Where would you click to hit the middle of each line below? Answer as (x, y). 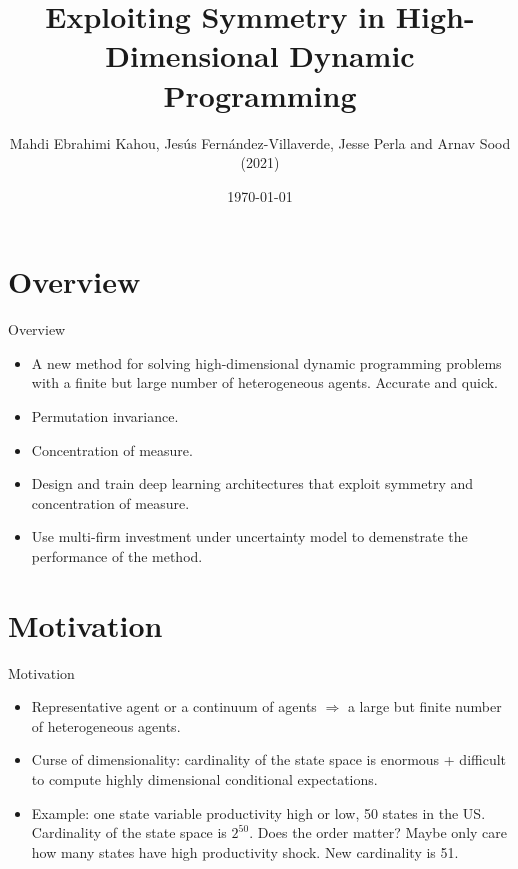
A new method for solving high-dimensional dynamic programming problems (266, 362)
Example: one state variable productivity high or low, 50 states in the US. (258, 812)
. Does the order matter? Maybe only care (378, 832)
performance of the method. (117, 555)
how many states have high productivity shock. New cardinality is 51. (245, 851)
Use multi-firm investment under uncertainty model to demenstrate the (249, 536)
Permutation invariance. (105, 416)
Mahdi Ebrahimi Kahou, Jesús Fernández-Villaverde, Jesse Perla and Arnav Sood (260, 142)
